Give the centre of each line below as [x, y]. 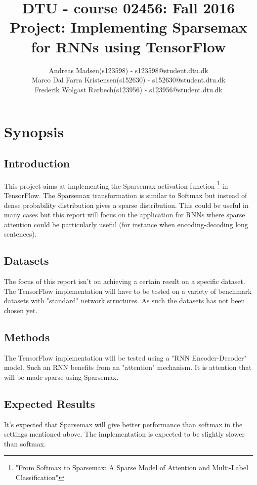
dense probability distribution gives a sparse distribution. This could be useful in [126, 205]
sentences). [20, 234]
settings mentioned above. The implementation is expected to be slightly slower [124, 434]
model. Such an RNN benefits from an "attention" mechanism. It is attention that [128, 367]
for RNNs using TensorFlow [128, 46]
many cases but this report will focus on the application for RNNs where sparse [125, 215]
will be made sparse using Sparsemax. [61, 377]
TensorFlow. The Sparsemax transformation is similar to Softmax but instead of [126, 195]
